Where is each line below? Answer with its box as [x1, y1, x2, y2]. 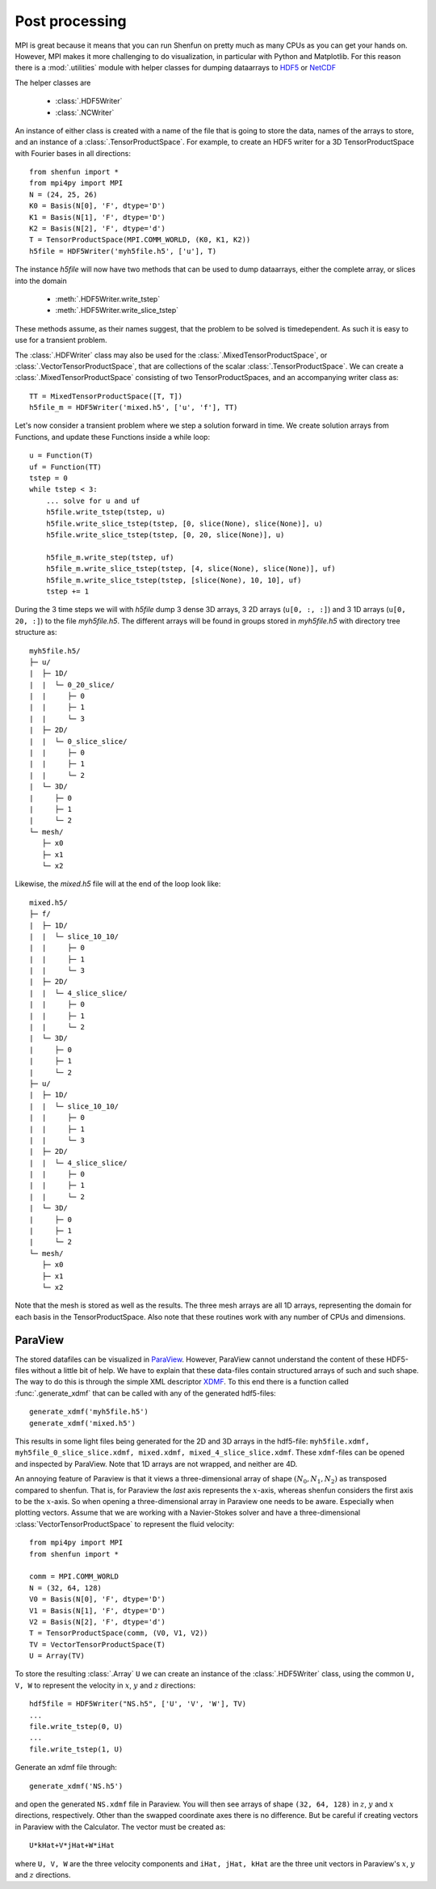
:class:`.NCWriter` [55, 108, 115, 117]
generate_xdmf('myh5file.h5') [29, 1407, 149, 1417]
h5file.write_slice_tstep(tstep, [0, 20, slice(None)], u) [45, 530, 285, 539]
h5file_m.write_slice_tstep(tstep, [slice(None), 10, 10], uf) [45, 575, 302, 585]
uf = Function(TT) [29, 462, 103, 471]
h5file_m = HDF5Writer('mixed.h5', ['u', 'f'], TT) [29, 403, 238, 412]
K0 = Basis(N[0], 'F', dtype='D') [29, 201, 166, 210]
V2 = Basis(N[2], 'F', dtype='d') [29, 1617, 166, 1626]
